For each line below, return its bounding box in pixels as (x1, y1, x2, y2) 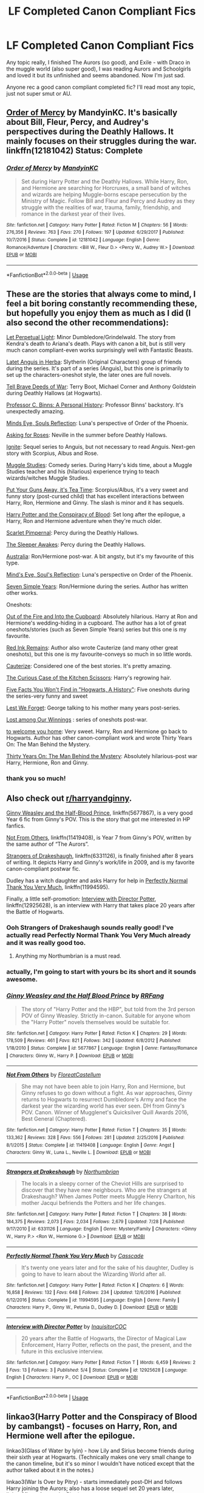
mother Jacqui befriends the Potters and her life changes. (21, 1199, 166, 1206)
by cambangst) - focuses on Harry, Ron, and (6, 1421, 177, 1432)
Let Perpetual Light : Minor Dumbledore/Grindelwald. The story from (6, 334, 176, 341)
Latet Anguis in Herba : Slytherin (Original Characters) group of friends (6, 358, 182, 366)
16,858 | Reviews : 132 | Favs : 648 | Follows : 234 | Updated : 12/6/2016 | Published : (6, 1290, 182, 1296)
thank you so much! (6, 775, 66, 783)
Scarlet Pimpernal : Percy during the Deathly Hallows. (6, 529, 139, 536)
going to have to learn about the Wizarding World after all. (21, 1270, 166, 1277)
